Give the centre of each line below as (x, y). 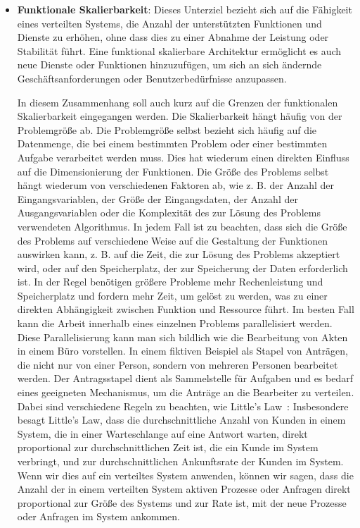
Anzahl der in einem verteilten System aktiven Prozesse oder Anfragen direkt (184, 489)
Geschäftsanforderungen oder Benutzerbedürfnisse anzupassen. (152, 78)
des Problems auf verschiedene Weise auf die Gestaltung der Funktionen (173, 240)
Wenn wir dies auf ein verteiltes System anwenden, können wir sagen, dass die (185, 475)
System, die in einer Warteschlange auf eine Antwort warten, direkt (162, 433)
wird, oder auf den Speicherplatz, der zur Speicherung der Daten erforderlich (182, 268)
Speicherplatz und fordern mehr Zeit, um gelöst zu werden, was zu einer (172, 295)
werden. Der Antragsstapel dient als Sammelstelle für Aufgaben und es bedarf (185, 378)
